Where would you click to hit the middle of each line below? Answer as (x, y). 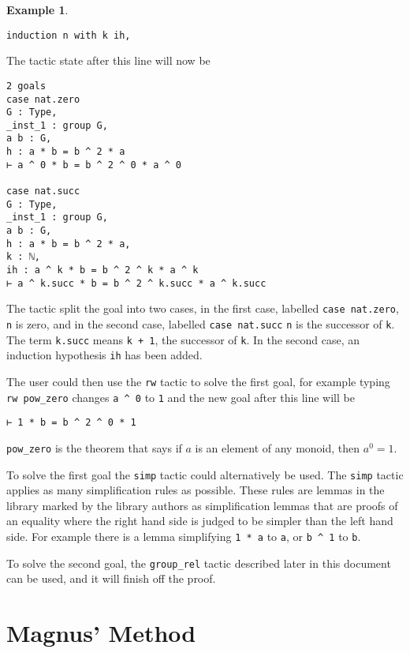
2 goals (26, 86)
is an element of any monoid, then (278, 447)
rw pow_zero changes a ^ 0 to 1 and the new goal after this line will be (181, 397)
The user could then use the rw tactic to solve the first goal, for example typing (198, 381)
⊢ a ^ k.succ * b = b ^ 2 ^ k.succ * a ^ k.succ (136, 283)
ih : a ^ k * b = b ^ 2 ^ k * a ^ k (102, 270)
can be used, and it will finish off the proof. (111, 578)
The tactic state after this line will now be (108, 60)
